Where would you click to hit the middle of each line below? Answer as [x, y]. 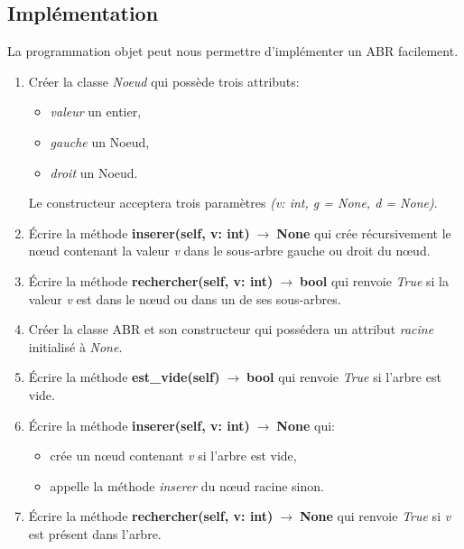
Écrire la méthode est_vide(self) [124, 377]
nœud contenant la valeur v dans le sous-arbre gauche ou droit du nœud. [229, 251]
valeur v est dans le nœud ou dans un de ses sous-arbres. [185, 298]
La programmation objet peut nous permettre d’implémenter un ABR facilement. [233, 51]
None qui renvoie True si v [375, 516]
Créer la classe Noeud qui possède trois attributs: [164, 81]
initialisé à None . [75, 346]
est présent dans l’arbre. [95, 533]
